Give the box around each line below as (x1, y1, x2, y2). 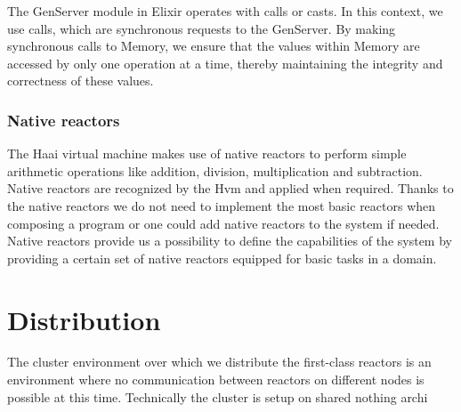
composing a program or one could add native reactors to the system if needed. (7, 214, 440, 232)
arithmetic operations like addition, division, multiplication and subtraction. (7, 161, 423, 180)
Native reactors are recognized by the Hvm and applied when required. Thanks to (7, 179, 454, 198)
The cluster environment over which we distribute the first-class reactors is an (7, 352, 432, 371)
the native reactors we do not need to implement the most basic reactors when (7, 196, 436, 214)
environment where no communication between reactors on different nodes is (7, 370, 425, 389)
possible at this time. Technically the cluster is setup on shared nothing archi (7, 387, 428, 406)
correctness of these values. (7, 71, 154, 90)
